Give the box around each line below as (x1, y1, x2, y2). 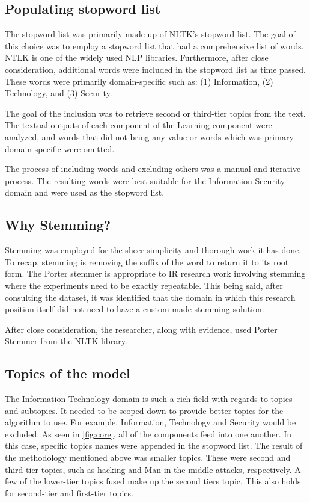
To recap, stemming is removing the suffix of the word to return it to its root (5, 255, 289, 268)
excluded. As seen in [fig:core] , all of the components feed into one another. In (5, 427, 292, 440)
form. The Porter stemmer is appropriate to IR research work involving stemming (5, 267, 306, 280)
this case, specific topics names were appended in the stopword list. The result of (5, 439, 303, 452)
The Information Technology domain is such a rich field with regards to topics (5, 392, 293, 405)
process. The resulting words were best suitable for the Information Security (5, 174, 285, 187)
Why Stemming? (5, 215, 111, 234)
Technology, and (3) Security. (5, 87, 112, 99)
